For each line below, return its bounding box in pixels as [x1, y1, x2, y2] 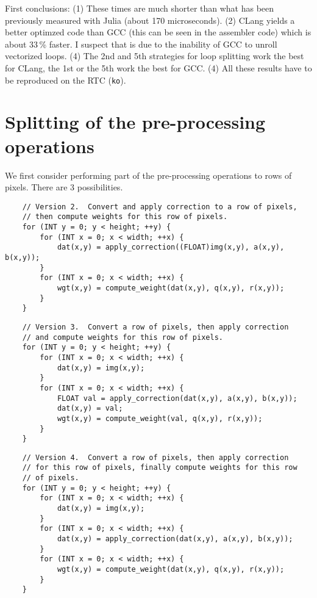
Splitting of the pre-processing [5, 109, 266, 134]
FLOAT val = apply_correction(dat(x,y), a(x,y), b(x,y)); [57, 394, 297, 403]
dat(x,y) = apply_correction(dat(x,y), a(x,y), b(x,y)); [57, 535, 293, 544]
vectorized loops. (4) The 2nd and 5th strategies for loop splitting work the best [5, 49, 304, 62]
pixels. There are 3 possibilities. [5, 181, 123, 193]
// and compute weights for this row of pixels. [22, 333, 223, 342]
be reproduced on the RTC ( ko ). [5, 73, 126, 86]
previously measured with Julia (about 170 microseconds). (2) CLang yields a [5, 13, 295, 26]
